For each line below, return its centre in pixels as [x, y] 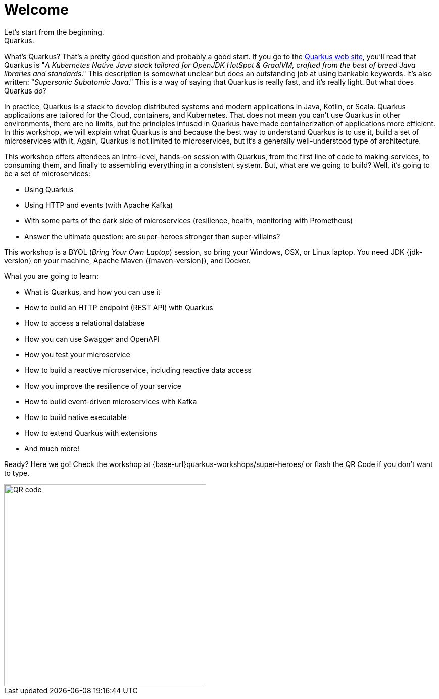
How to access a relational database [85, 323]
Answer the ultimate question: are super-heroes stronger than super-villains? [152, 236]
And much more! [52, 448]
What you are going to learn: [51, 276]
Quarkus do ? [25, 90]
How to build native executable [76, 417]
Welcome [36, 10]
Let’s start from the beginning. [54, 32]
